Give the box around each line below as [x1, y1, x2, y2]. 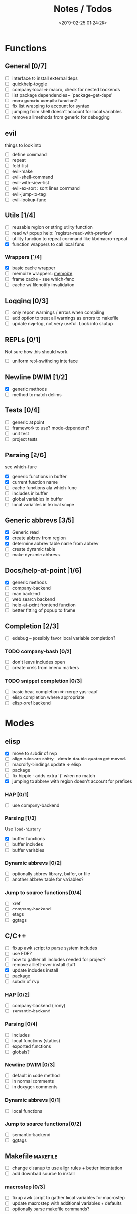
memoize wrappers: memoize [12, 271, 73, 277]
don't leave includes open [12, 659, 65, 665]
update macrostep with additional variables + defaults [12, 1200, 122, 1206]
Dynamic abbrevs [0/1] [5, 1097, 61, 1104]
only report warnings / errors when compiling [12, 309, 104, 315]
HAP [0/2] [5, 991, 30, 998]
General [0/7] [5, 62, 47, 70]
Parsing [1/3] [5, 815, 36, 822]
